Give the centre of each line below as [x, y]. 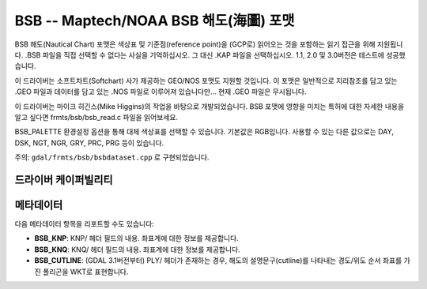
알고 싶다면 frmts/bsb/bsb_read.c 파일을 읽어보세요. [96, 117]
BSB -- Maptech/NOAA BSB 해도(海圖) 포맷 [155, 21]
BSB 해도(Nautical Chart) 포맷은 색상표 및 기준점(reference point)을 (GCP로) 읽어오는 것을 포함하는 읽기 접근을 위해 [195, 44]
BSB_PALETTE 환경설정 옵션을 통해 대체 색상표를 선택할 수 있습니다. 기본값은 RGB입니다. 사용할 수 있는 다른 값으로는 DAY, [204, 132]
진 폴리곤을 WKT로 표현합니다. [81, 272]
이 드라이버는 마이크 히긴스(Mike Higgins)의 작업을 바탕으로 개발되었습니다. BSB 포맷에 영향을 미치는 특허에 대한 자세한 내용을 [210, 106]
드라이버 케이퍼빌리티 [64, 180]
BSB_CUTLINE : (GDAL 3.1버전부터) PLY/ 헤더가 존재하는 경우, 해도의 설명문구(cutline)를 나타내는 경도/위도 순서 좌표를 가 [222, 261]
